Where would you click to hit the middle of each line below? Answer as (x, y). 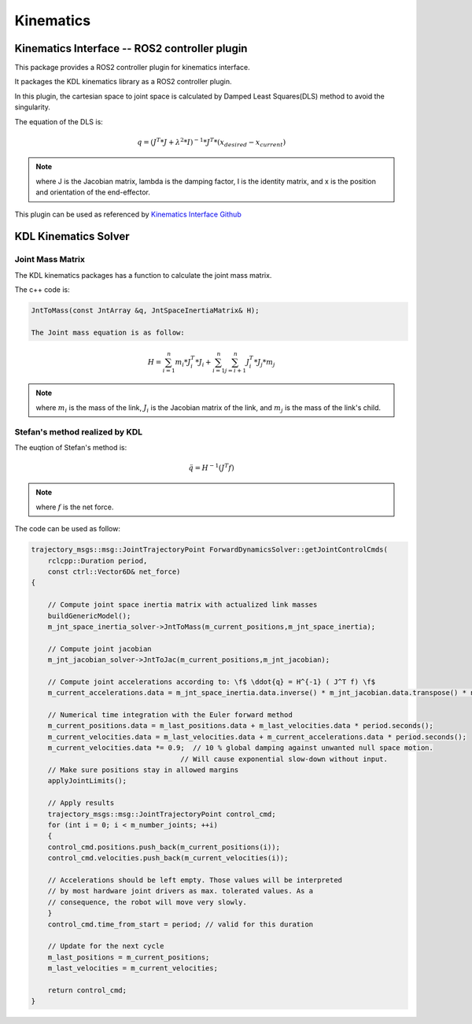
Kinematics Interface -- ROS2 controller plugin (131, 48)
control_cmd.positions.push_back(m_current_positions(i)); (164, 847)
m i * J (183, 363)
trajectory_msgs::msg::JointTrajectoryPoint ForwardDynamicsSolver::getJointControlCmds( (210, 550)
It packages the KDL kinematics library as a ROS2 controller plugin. (123, 82)
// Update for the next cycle (106, 946)
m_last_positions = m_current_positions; (129, 957)
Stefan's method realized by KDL (79, 431)
